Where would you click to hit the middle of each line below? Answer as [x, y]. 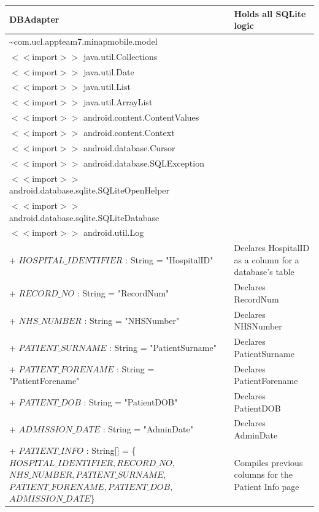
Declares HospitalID [272, 248]
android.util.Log [113, 232]
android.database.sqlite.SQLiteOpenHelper [90, 190]
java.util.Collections [120, 56]
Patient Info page [267, 486]
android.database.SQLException [144, 163]
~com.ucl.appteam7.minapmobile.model [83, 41]
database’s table [264, 272]
